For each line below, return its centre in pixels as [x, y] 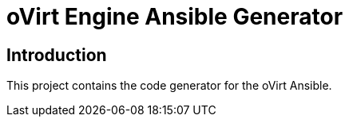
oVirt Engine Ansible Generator [175, 17]
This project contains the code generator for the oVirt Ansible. [169, 86]
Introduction [57, 55]
